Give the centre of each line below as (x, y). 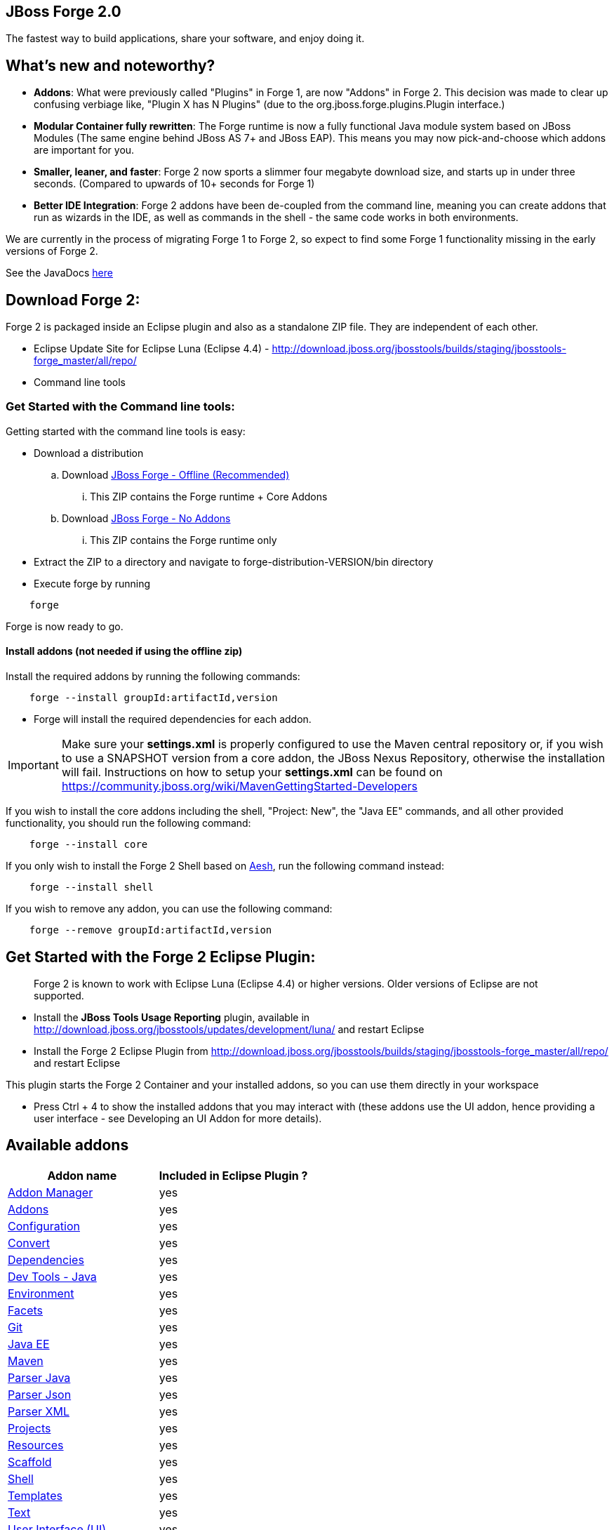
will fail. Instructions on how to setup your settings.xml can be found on (252, 772)
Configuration (44, 1226)
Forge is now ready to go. (65, 626)
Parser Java (39, 1377)
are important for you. (84, 150)
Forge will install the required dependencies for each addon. (173, 719)
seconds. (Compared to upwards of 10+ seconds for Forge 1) (174, 184)
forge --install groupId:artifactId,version (153, 698)
